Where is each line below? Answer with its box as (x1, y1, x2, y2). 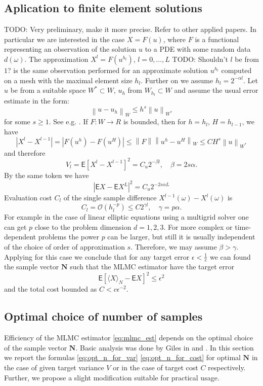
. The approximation (24, 53, 89, 64)
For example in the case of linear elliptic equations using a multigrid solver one (4, 212, 249, 222)
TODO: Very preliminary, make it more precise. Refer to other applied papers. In (4, 24, 257, 34)
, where (163, 33, 186, 44)
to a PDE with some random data (145, 44, 251, 54)
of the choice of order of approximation (4, 241, 125, 252)
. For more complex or (163, 221, 233, 232)
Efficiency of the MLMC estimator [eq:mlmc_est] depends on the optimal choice (4, 332, 253, 343)
